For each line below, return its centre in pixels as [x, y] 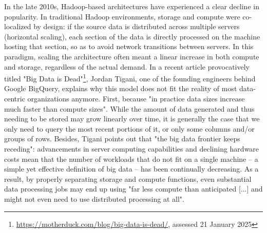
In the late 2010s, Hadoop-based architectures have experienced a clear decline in [132, 6]
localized [18, 26]
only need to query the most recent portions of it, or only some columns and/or [129, 128]
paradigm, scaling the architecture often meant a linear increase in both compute [132, 56]
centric [15, 98]
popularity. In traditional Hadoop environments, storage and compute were [122, 16]
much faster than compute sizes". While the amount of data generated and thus [129, 108]
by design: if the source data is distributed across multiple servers [137, 26]
